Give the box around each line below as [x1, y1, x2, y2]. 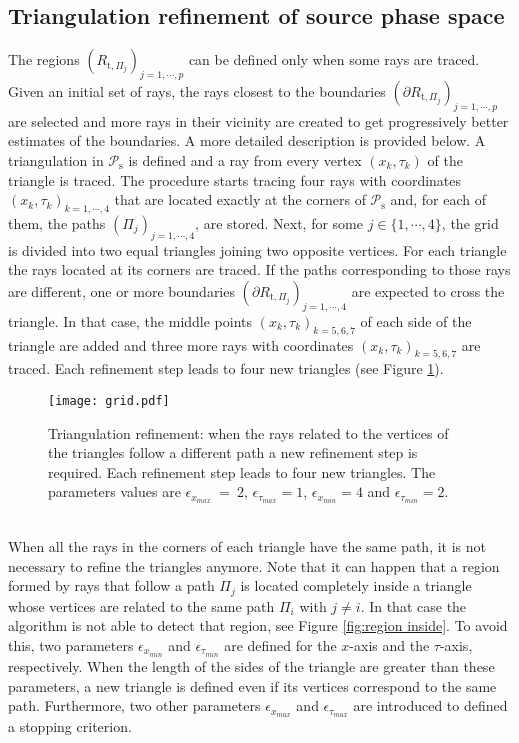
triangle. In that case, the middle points [8, 310, 253, 331]
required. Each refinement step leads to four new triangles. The [48, 461, 436, 482]
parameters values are [48, 481, 181, 502]
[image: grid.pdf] [48, 393, 170, 408]
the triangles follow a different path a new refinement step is [48, 442, 418, 463]
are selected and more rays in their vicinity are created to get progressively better [8, 110, 509, 131]
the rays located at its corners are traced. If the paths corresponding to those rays [8, 259, 511, 280]
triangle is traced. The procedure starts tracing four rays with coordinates [8, 169, 462, 190]
